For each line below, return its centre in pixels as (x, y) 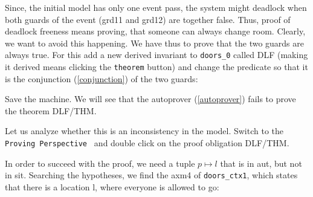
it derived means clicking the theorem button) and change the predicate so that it (156, 67)
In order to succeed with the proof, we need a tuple (100, 163)
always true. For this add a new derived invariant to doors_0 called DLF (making (156, 55)
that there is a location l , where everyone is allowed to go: (112, 186)
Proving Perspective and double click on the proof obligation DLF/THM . (147, 143)
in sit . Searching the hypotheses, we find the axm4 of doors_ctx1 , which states (151, 175)
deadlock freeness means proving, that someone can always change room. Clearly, (155, 31)
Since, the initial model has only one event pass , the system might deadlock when (156, 7)
